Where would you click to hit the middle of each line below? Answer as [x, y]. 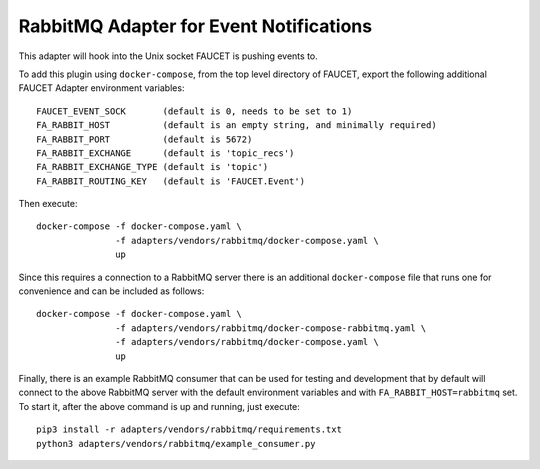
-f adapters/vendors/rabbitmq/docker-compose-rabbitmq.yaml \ [271, 328]
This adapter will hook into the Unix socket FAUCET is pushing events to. [168, 56]
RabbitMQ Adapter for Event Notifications [195, 26]
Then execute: [48, 204]
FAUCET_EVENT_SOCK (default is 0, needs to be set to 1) [194, 111]
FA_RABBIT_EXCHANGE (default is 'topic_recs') [165, 153]
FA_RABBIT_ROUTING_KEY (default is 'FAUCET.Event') [170, 181]
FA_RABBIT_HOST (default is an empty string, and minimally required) [236, 125]
